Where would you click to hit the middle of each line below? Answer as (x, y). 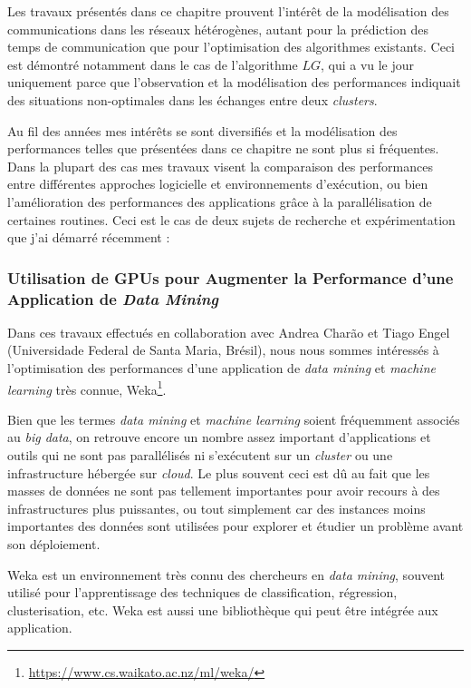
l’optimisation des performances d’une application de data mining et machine (221, 368)
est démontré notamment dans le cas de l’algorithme (153, 64)
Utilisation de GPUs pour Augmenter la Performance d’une (231, 277)
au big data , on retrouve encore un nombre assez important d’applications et (219, 437)
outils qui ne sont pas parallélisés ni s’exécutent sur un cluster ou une (200, 455)
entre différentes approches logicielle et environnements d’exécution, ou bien (218, 184)
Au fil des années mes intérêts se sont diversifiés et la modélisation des (202, 130)
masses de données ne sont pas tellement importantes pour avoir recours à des (224, 491)
